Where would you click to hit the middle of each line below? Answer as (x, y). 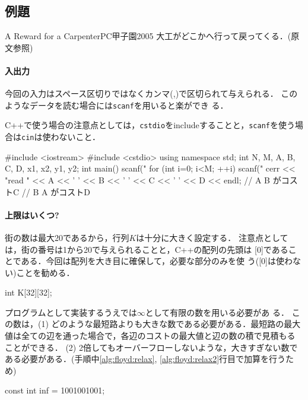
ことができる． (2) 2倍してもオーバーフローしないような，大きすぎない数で (151, 347)
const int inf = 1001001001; (55, 390)
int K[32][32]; (28, 292)
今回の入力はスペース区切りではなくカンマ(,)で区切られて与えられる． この (151, 93)
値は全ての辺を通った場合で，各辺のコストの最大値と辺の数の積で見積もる (150, 336)
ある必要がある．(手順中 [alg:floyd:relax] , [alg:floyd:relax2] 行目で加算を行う (145, 359)
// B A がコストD (56, 191)
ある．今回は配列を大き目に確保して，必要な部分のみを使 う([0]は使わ (157, 261)
